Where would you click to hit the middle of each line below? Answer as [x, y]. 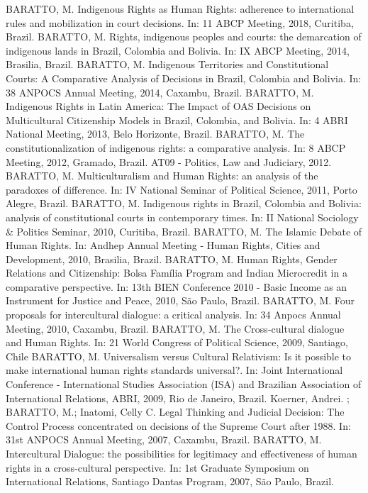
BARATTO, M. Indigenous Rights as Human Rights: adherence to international [180, 9]
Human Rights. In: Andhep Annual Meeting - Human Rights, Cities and [163, 245]
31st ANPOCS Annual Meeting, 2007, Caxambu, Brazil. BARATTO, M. [164, 439]
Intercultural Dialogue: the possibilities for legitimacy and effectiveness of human [182, 453]
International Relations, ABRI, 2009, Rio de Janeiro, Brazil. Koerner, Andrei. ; [178, 398]
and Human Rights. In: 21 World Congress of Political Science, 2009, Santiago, [177, 342]
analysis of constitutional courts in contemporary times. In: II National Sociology [182, 217]
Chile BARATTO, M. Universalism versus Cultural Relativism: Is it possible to [179, 356]
